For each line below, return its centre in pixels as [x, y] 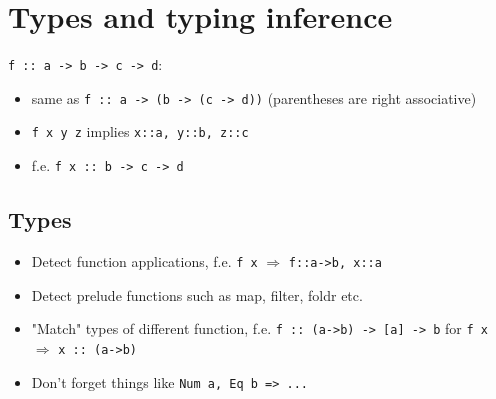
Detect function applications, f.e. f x [144, 260]
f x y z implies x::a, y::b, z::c [140, 131]
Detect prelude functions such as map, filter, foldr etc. [197, 294]
